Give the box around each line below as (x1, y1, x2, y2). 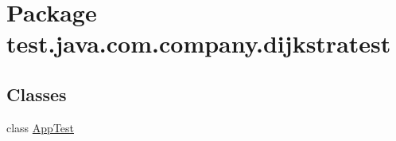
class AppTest (6, 119, 75, 135)
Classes (6, 81, 67, 106)
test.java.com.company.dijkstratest (6, 27, 391, 60)
